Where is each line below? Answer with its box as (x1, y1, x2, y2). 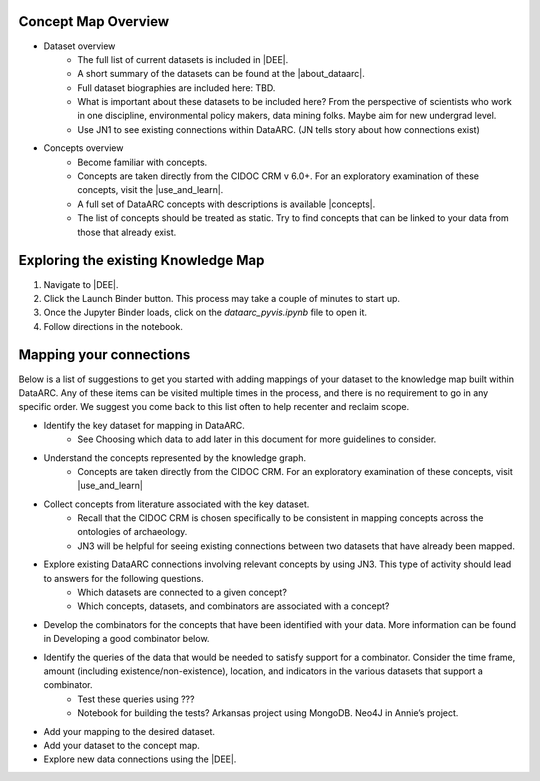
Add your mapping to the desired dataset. (43, 725, 215, 737)
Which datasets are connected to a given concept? (77, 586, 287, 599)
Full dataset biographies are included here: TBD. (77, 81, 276, 94)
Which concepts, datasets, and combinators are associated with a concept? (77, 600, 390, 612)
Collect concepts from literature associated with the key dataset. (43, 498, 310, 510)
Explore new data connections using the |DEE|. (43, 753, 237, 765)
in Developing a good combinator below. (43, 633, 210, 645)
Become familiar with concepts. (77, 156, 208, 168)
